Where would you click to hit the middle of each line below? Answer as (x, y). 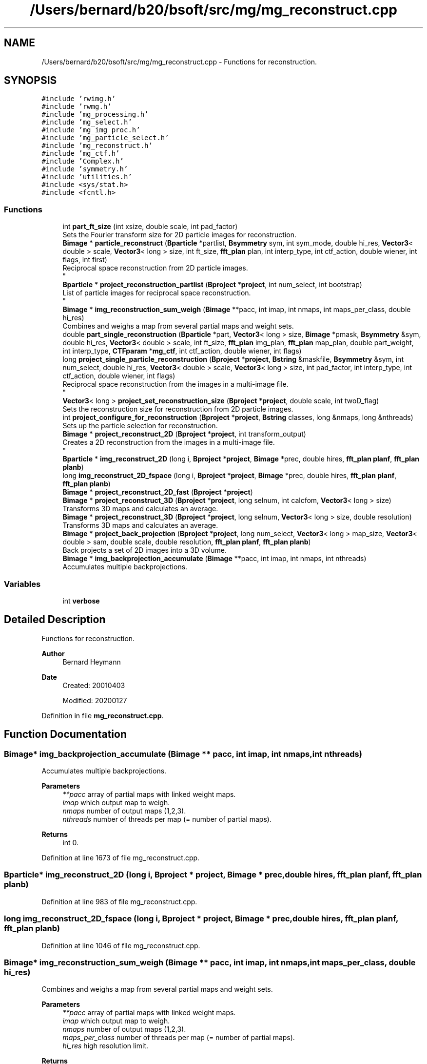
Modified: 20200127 (95, 700)
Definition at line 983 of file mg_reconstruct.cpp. (119, 901)
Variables (22, 584)
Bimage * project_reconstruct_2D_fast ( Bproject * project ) (158, 492)
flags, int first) (85, 260)
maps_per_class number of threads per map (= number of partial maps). (179, 1038)
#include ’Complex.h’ (83, 161)
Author (53, 653)
